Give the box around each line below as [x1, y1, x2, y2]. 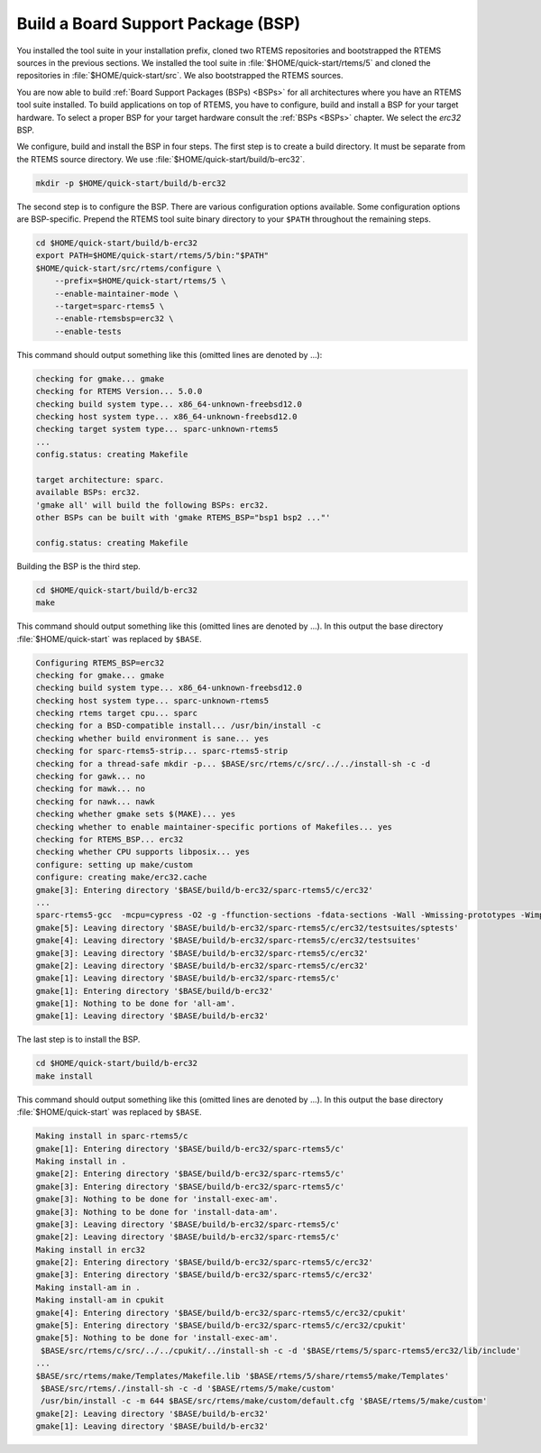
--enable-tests [54, 326, 122, 336]
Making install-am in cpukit [35, 1295, 165, 1305]
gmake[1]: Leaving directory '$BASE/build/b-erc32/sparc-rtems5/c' [35, 973, 341, 983]
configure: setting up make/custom [35, 860, 193, 869]
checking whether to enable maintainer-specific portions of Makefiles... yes [35, 822, 392, 832]
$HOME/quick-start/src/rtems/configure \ [35, 262, 222, 273]
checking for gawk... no [35, 771, 146, 782]
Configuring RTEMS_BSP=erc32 [35, 658, 165, 667]
